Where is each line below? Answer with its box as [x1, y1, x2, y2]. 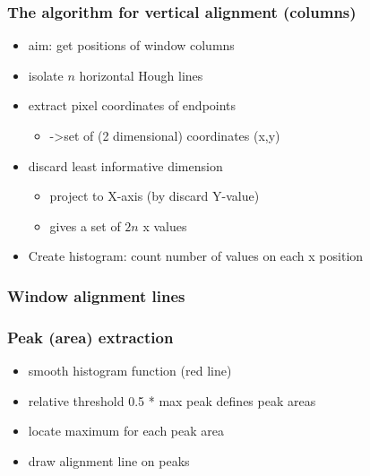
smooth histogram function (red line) [28, 361, 232, 380]
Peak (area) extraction [7, 325, 174, 348]
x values [142, 216, 187, 235]
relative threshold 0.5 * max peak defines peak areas [28, 391, 316, 410]
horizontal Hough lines [79, 65, 203, 84]
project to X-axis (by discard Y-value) [49, 186, 260, 205]
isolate [28, 65, 64, 84]
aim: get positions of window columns [28, 36, 235, 55]
